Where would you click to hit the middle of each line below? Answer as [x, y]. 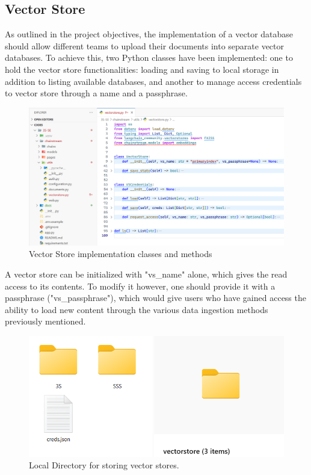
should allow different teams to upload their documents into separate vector [145, 45]
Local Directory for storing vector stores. [104, 465]
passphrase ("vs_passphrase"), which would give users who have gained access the [155, 298]
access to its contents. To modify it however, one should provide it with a [140, 286]
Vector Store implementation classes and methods [121, 254]
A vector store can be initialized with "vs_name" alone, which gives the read [146, 274]
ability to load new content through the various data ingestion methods [137, 309]
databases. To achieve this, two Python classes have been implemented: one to [149, 57]
